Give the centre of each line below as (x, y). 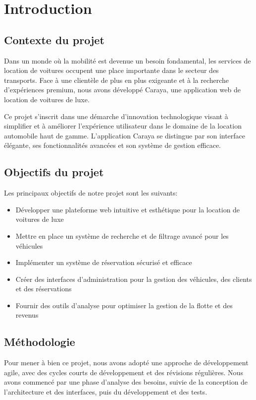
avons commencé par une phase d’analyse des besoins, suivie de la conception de (126, 382)
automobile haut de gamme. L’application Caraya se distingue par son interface (125, 135)
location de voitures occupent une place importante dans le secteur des (111, 70)
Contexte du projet (54, 39)
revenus (27, 315)
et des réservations (44, 289)
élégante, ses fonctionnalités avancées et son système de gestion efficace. (112, 145)
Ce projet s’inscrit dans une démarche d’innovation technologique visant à (116, 116)
